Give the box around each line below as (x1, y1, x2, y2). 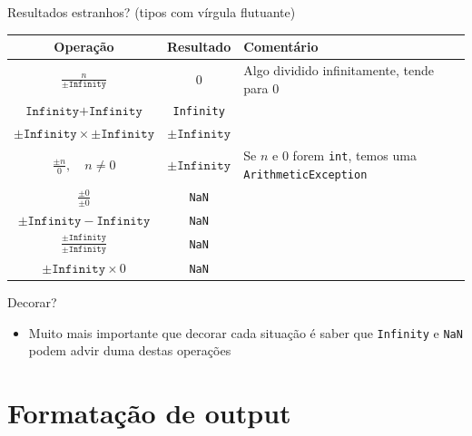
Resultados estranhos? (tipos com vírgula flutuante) (7, 3, 296, 21)
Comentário (243, 37, 319, 56)
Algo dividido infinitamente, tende (243, 60, 434, 79)
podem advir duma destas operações (28, 341, 231, 360)
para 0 (243, 78, 280, 97)
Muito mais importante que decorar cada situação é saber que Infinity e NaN (28, 323, 463, 342)
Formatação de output (7, 393, 291, 431)
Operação (54, 37, 114, 56)
